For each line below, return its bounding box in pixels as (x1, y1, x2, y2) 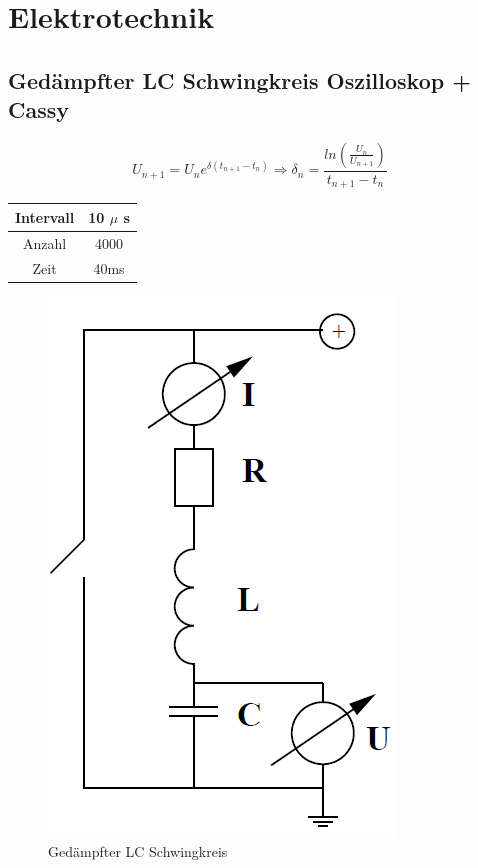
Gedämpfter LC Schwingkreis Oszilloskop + (8, 64, 472, 95)
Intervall (15, 206, 75, 227)
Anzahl (23, 232, 67, 253)
